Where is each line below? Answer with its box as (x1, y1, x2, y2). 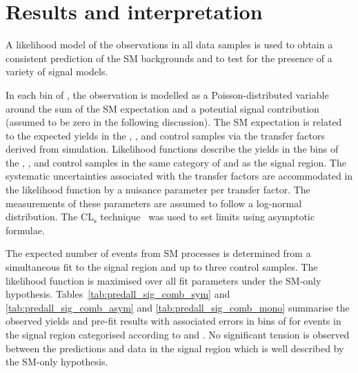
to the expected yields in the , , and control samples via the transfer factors (6, 128, 325, 142)
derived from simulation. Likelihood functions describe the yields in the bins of (6, 142, 339, 156)
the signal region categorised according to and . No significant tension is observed (6, 327, 350, 341)
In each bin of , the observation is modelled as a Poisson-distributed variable (6, 87, 329, 102)
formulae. (6, 222, 45, 237)
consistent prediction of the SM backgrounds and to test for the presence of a (6, 50, 332, 65)
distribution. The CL (6, 209, 94, 224)
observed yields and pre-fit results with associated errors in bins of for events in (6, 314, 341, 328)
